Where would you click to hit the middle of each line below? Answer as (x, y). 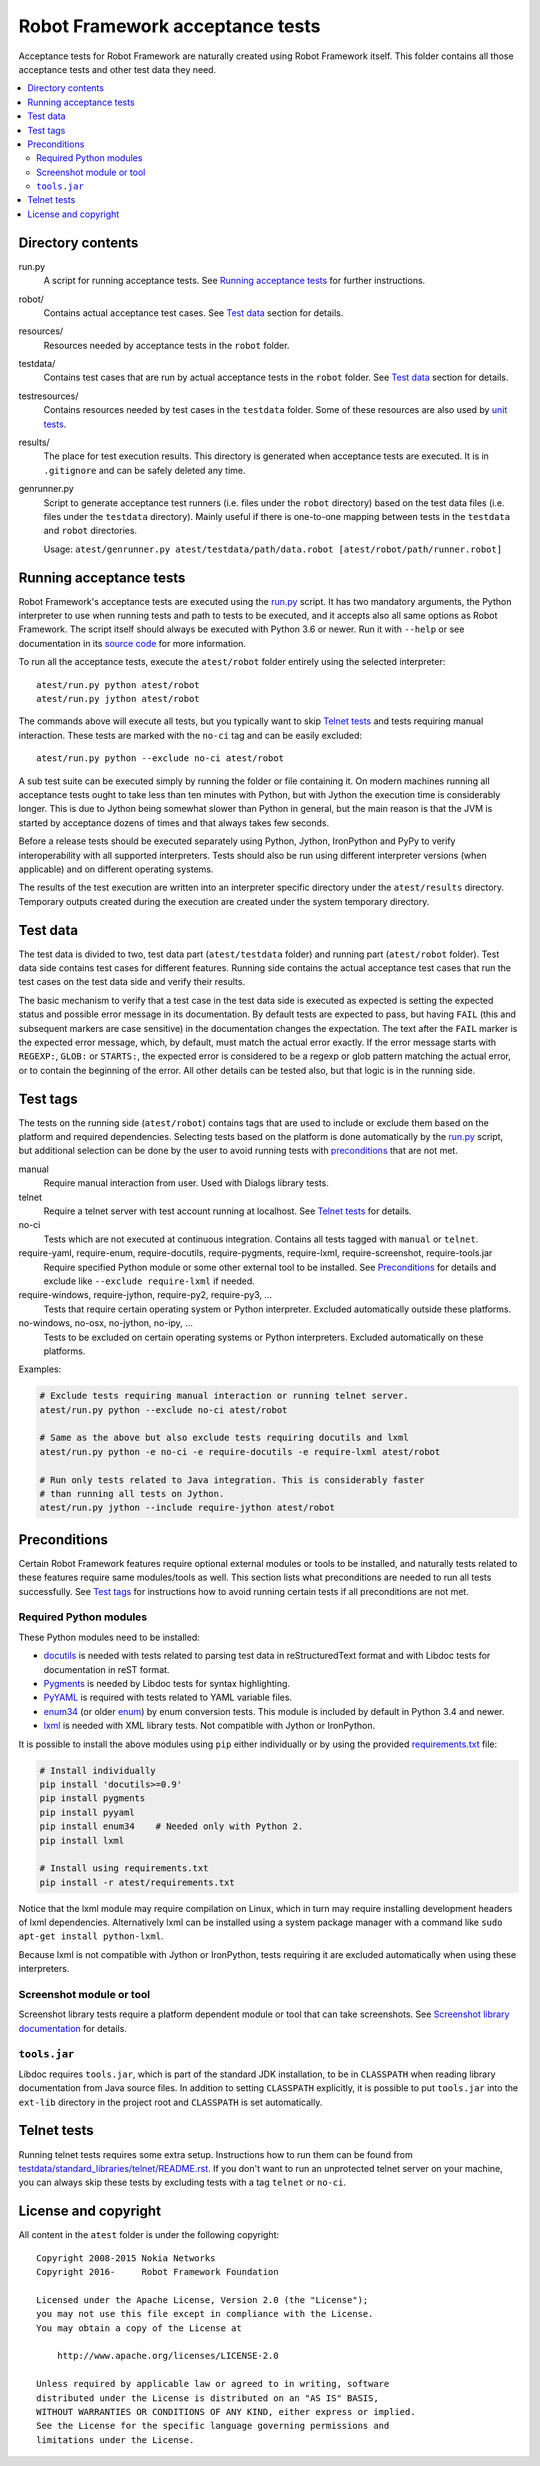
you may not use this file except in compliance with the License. (205, 2314)
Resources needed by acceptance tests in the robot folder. (166, 345)
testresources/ (48, 396)
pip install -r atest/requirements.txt (137, 1882)
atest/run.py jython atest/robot (118, 699)
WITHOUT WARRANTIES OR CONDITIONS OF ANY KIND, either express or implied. (226, 2411)
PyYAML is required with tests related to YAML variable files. (168, 1697)
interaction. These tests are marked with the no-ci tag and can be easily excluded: (190, 735)
